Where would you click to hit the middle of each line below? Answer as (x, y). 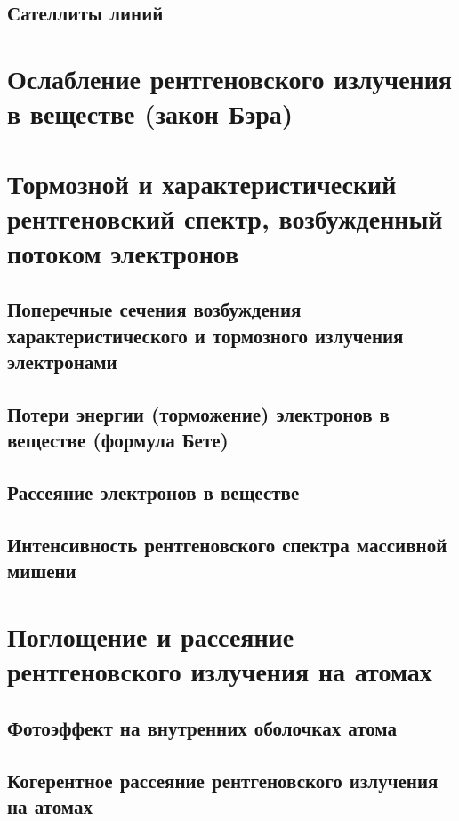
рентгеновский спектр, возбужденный (225, 217)
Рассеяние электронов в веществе (153, 492)
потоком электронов (123, 252)
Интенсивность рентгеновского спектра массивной (227, 544)
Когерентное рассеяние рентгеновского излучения (223, 780)
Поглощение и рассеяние (151, 636)
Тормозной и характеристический (202, 183)
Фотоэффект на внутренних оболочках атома (202, 727)
